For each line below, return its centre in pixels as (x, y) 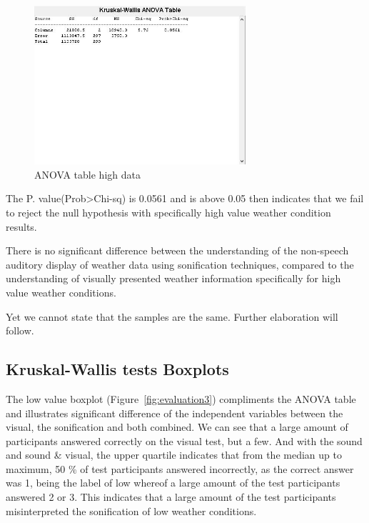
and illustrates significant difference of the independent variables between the (175, 413)
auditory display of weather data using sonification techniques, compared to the (180, 264)
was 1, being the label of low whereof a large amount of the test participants (173, 483)
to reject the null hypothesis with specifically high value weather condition (168, 212)
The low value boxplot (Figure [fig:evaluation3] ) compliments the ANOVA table (181, 398)
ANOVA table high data (87, 174)
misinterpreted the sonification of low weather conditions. (131, 510)
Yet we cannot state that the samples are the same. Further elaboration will (172, 316)
